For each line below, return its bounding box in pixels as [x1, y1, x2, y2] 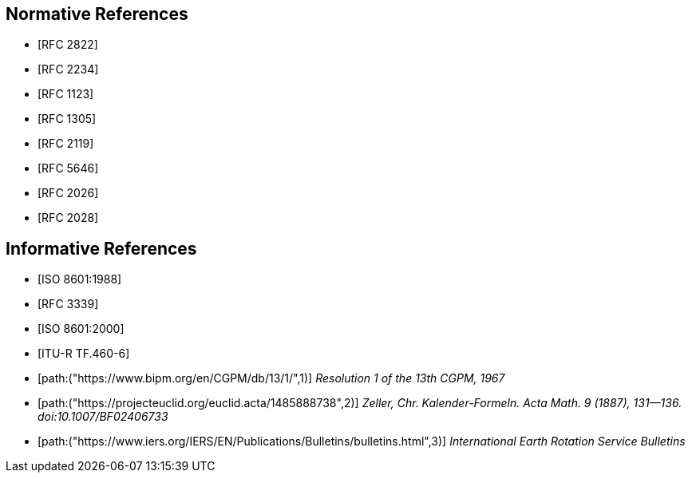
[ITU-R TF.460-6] [38, 346, 130, 361]
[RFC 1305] [38, 112, 97, 126]
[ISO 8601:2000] [38, 322, 125, 336]
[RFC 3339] [38, 297, 99, 311]
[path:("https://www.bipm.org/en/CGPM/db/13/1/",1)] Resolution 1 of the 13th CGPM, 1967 [38, 371, 505, 386]
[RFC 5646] [38, 161, 99, 176]
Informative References [6, 238, 197, 259]
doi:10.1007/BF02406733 [38, 410, 168, 424]
